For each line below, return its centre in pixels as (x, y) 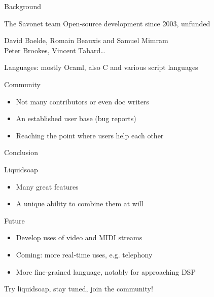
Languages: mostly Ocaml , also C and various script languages (101, 67)
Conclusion (21, 152)
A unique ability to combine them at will (80, 203)
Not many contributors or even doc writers (82, 101)
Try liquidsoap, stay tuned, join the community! (79, 289)
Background (23, 6)
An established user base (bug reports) (76, 118)
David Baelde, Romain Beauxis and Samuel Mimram (86, 40)
